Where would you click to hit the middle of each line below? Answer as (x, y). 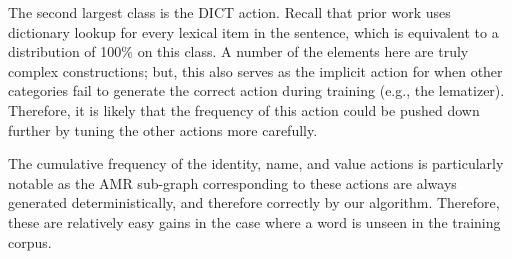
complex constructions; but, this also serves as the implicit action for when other (255, 70)
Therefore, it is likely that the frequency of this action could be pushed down (244, 109)
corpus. (30, 241)
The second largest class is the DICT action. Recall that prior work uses (229, 12)
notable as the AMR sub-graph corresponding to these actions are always (232, 182)
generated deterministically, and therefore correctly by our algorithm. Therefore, (254, 202)
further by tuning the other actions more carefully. (163, 129)
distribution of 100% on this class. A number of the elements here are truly (238, 51)
